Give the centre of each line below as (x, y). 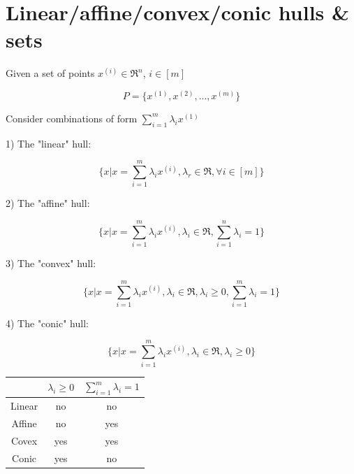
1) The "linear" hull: (49, 143)
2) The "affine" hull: (48, 203)
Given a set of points (50, 73)
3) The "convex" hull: (51, 263)
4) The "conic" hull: (47, 323)
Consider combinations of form (72, 118)
